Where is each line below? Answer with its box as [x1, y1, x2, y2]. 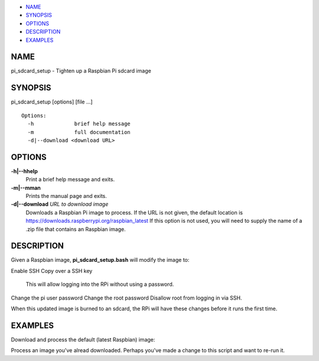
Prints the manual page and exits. [25, 193, 108, 200]
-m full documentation [27, 129, 131, 135]
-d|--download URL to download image [11, 201, 109, 208]
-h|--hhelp [11, 167, 38, 174]
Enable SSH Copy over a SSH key [11, 267, 93, 274]
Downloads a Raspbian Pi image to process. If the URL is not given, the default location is [25, 209, 243, 216]
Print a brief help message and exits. [25, 176, 115, 183]
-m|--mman [11, 184, 41, 191]
